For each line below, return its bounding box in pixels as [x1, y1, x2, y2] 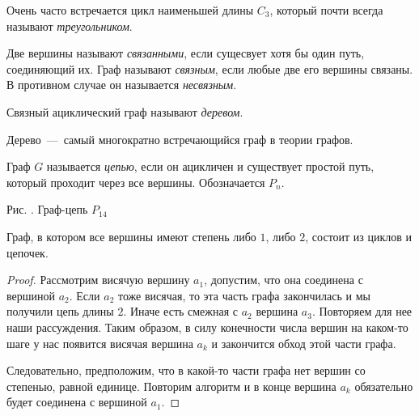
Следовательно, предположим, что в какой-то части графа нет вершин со [6, 362, 366, 379]
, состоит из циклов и [305, 227, 413, 244]
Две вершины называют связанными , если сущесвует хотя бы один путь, [6, 45, 365, 62]
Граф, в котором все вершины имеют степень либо [6, 227, 256, 244]
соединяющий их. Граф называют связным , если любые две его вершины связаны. [6, 60, 413, 77]
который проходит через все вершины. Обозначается [6, 173, 265, 190]
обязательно [354, 377, 413, 394]
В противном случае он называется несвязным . [6, 76, 237, 93]
